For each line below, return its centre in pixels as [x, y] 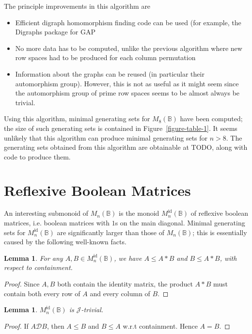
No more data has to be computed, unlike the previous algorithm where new [129, 48]
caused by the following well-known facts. [65, 242]
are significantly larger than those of [110, 232]
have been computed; [211, 119]
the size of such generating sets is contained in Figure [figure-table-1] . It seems [121, 128]
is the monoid [139, 213]
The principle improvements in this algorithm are [77, 6]
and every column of [120, 293]
